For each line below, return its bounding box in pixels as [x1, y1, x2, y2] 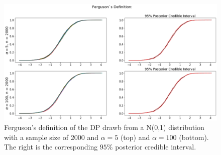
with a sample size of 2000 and [4, 131, 98, 142]
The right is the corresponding [4, 141, 98, 152]
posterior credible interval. [115, 141, 196, 152]
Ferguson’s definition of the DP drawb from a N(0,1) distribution [4, 122, 204, 132]
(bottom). [179, 131, 209, 142]
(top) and [120, 131, 150, 142]
